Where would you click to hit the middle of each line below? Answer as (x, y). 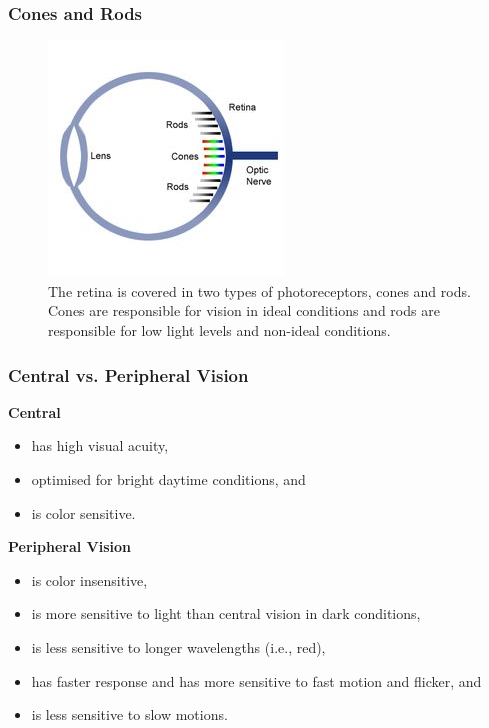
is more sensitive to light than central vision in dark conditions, (226, 613)
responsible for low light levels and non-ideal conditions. (219, 330)
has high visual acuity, (100, 445)
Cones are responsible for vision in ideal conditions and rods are (244, 310)
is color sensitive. (83, 512)
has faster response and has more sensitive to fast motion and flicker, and (256, 680)
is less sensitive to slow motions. (129, 714)
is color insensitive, (89, 579)
